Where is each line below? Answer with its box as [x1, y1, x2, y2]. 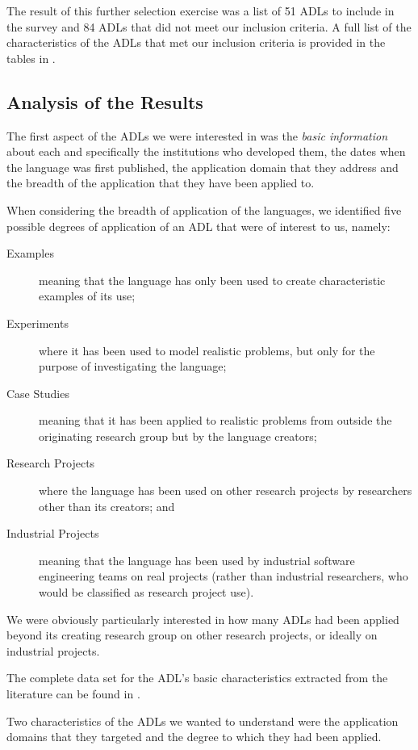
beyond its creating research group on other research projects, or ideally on [6, 626, 378, 643]
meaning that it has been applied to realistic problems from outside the [39, 412, 392, 429]
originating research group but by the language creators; [39, 427, 317, 444]
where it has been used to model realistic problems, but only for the [39, 341, 375, 358]
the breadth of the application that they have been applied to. [6, 174, 315, 191]
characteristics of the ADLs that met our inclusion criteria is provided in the [6, 34, 386, 51]
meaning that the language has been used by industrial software [39, 551, 355, 568]
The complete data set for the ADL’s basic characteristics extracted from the [6, 669, 388, 686]
